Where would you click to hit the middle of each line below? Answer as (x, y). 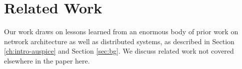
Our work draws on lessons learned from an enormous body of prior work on (121, 32)
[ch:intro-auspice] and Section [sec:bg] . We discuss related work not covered (119, 51)
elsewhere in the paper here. (47, 60)
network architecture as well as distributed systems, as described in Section (119, 41)
